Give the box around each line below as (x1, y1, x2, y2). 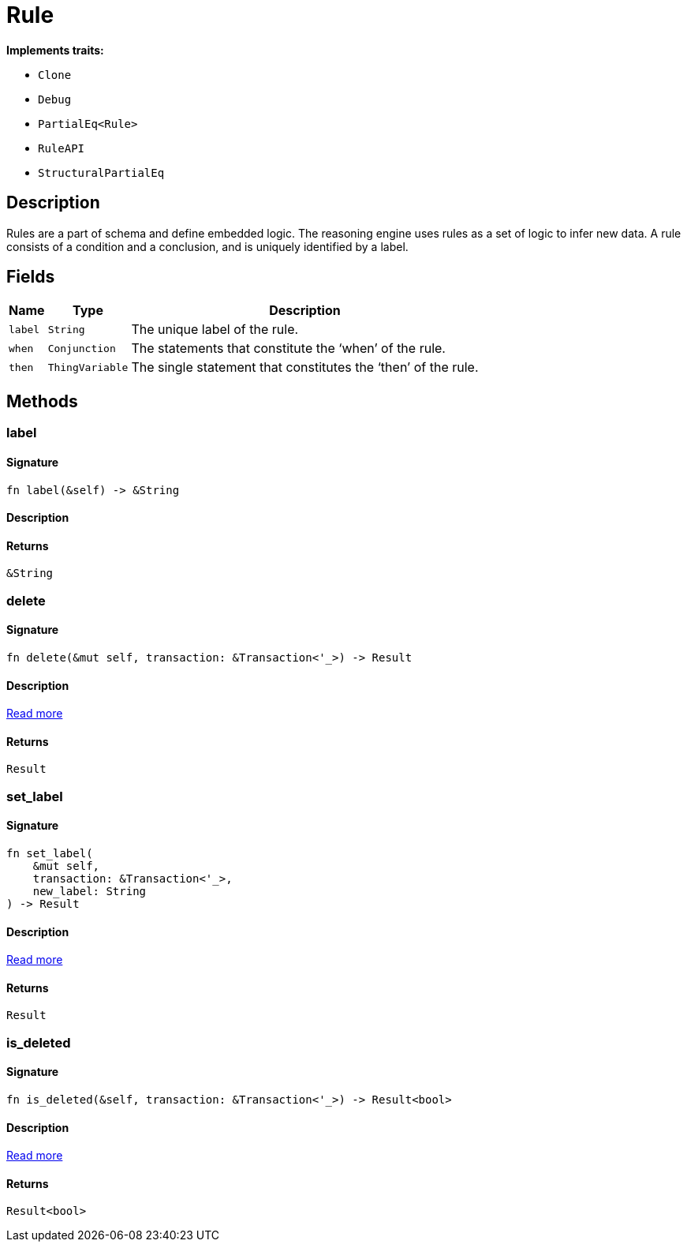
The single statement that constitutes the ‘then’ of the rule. (131, 359, 479, 376)
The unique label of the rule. (131, 321, 299, 338)
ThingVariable (47, 361, 129, 373)
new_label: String (32, 884, 147, 898)
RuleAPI (38, 141, 85, 155)
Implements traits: (6, 43, 104, 57)
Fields (6, 267, 55, 287)
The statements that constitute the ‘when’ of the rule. (131, 340, 446, 357)
